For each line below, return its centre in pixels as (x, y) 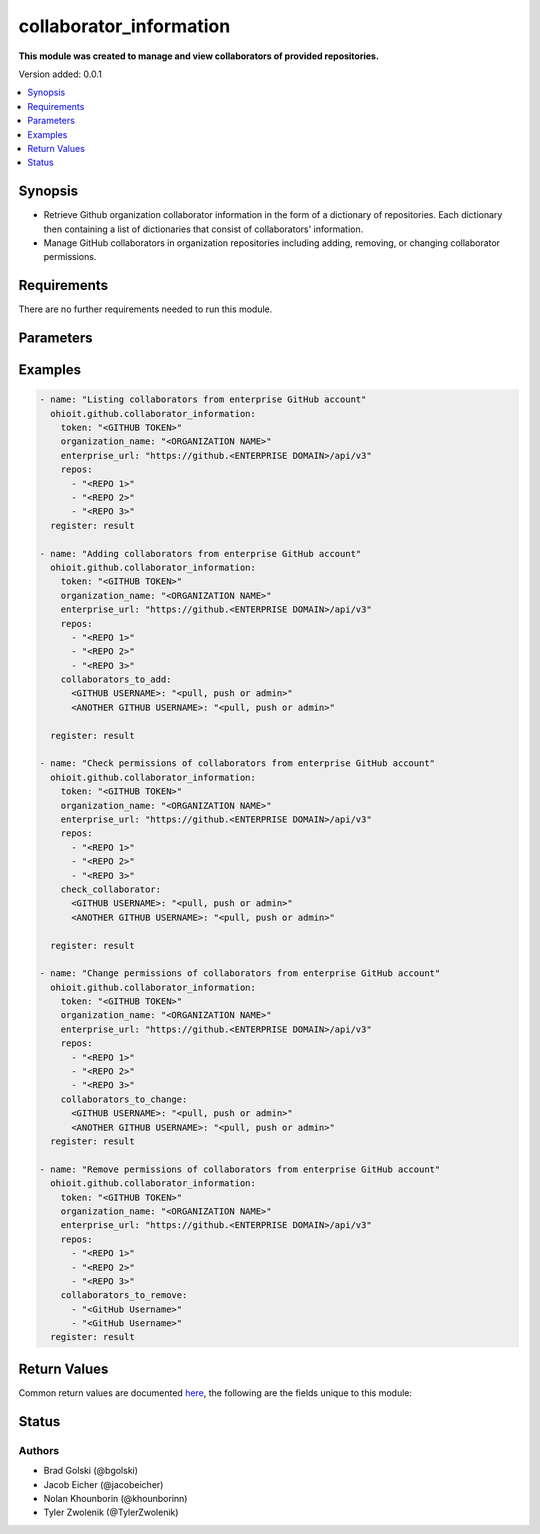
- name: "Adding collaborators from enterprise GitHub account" (200, 553)
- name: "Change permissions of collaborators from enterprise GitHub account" (240, 973)
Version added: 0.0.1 (60, 74)
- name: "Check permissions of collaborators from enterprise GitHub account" (237, 763)
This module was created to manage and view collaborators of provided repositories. (199, 56)
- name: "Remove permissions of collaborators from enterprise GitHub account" (240, 1169)
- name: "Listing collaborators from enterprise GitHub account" (203, 399)
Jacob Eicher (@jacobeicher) (103, 1484)
